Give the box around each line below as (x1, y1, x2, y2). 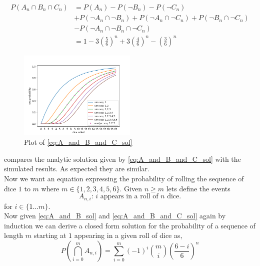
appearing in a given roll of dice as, (74, 230, 182, 240)
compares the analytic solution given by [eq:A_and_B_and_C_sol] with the (4, 153, 241, 164)
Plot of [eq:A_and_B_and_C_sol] (24, 137, 132, 147)
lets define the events (166, 183, 230, 193)
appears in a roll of (100, 193, 158, 200)
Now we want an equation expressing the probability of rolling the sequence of (4, 173, 244, 183)
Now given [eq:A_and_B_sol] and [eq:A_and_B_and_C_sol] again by (4, 210, 226, 221)
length (4, 230, 23, 240)
